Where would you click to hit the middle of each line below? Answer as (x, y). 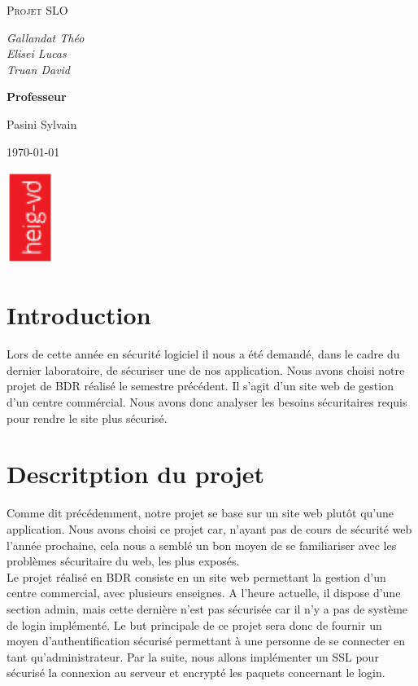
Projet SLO (37, 10)
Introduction (79, 315)
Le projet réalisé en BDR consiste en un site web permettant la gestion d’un (196, 576)
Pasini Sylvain (42, 123)
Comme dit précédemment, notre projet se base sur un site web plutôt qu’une (200, 513)
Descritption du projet (136, 474)
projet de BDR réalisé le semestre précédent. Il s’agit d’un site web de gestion (200, 386)
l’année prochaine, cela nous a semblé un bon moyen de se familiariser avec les (202, 545)
